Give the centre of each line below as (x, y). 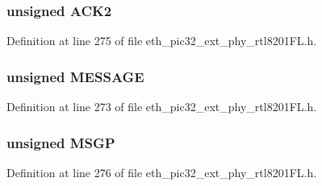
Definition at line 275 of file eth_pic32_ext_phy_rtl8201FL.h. (162, 41)
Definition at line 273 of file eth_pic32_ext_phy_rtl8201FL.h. (162, 107)
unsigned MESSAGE (75, 76)
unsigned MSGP (61, 142)
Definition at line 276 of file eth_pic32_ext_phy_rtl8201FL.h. (162, 172)
